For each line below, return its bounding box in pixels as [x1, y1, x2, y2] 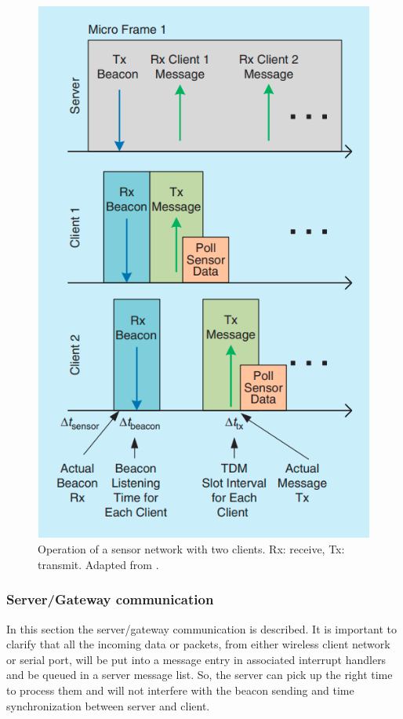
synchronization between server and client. [6, 697, 210, 714]
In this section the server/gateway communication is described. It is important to [6, 620, 397, 637]
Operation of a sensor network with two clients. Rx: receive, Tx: [38, 541, 345, 557]
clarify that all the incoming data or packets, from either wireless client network [6, 636, 390, 652]
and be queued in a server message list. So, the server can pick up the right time [6, 666, 393, 683]
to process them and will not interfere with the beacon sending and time [6, 681, 354, 698]
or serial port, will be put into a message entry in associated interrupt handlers [6, 651, 387, 667]
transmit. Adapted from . [38, 556, 159, 572]
